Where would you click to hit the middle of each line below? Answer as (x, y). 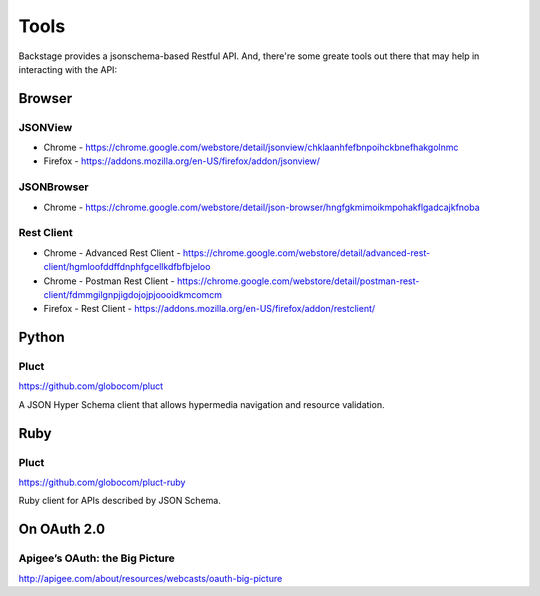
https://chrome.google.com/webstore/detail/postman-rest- (298, 281)
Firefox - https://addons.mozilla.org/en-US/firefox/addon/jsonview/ (181, 161)
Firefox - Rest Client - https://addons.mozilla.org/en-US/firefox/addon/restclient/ (209, 309)
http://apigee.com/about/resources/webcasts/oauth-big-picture (150, 578)
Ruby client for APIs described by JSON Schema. (120, 501)
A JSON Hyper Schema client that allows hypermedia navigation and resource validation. (201, 404)
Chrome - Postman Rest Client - (109, 281)
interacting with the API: (68, 69)
